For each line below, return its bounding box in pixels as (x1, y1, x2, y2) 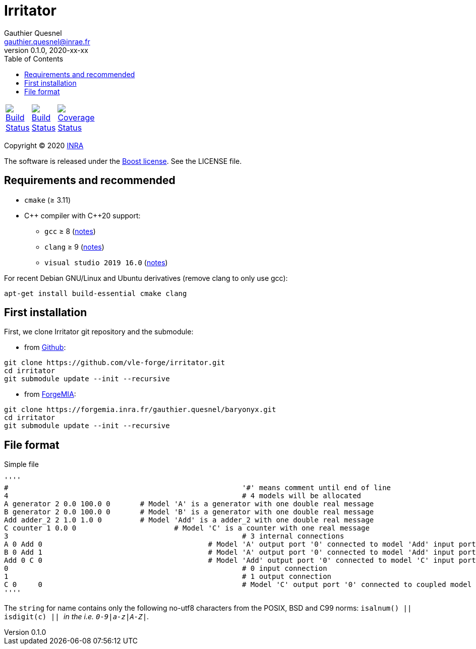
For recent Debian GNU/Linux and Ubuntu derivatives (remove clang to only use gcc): (4, 273, 288, 282)
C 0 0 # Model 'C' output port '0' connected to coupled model (4, 580, 472, 589)
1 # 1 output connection (4, 572, 332, 581)
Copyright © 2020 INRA (4, 141, 84, 150)
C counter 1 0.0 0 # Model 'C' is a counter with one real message (4, 524, 370, 533)
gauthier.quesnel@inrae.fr (4, 37, 90, 46)
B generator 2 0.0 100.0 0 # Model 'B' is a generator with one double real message (4, 508, 374, 516)
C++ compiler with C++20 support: (24, 211, 141, 220)
